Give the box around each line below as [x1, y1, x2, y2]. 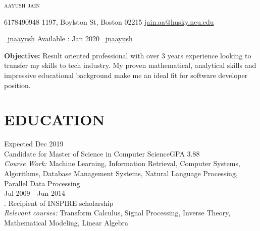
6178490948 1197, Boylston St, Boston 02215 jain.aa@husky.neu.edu [4, 16, 214, 27]
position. [4, 80, 31, 90]
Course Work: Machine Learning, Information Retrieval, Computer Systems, [4, 158, 240, 169]
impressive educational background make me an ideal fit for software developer [4, 69, 248, 80]
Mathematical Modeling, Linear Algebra [4, 217, 129, 228]
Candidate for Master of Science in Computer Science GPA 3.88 [4, 148, 200, 159]
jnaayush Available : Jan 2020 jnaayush [7, 33, 133, 44]
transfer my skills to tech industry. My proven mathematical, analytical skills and [4, 60, 256, 70]
